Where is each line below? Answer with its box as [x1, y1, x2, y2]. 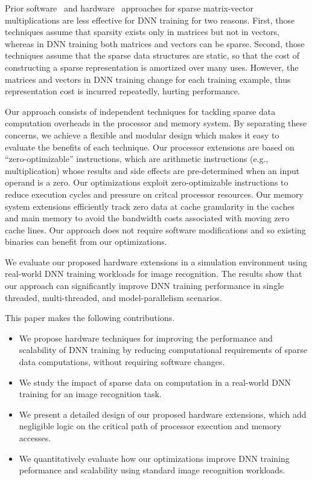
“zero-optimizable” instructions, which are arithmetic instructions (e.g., [5, 152, 269, 165]
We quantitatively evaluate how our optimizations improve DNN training [19, 452, 290, 464]
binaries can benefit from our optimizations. [5, 235, 167, 248]
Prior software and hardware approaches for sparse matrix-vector [5, 2, 253, 14]
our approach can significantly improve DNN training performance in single [5, 279, 284, 292]
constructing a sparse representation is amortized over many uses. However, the [5, 60, 299, 73]
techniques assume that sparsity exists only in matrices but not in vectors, [5, 25, 279, 38]
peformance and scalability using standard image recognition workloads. [19, 464, 285, 476]
